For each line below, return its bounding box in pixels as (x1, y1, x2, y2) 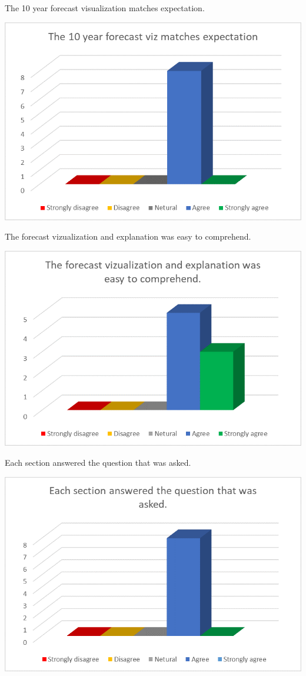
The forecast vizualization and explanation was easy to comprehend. (5, 230, 251, 243)
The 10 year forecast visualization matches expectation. (5, 2, 205, 14)
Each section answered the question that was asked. (5, 456, 191, 468)
